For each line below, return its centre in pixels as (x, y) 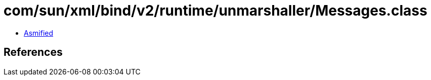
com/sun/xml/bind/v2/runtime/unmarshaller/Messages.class (215, 11)
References (33, 52)
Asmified (39, 33)
